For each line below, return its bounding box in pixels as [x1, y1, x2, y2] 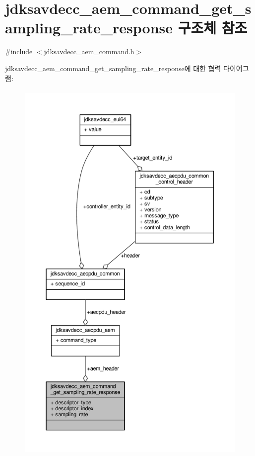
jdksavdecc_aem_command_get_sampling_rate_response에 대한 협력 [5, 63, 221, 73]
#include [5, 46, 33, 57]
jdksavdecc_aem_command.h [44, 46, 134, 57]
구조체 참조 [178, 17, 248, 38]
